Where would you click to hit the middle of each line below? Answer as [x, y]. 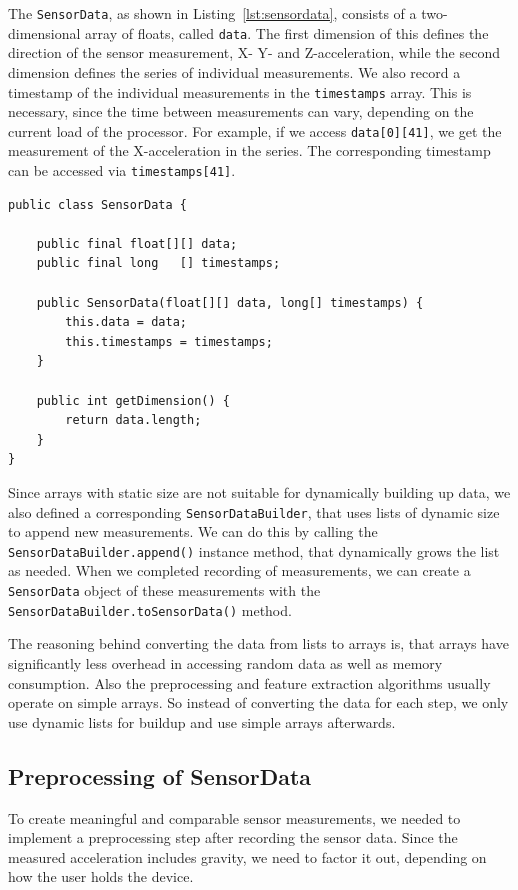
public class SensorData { [97, 204]
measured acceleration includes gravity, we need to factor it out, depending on [247, 856]
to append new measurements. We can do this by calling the [193, 531]
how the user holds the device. [101, 876]
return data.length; [133, 420]
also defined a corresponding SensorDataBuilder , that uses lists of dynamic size [254, 511]
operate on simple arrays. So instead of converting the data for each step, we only [258, 702]
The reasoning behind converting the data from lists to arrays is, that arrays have [258, 643]
